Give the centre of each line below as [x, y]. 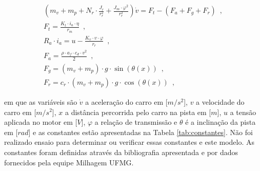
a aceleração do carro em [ [126, 101]
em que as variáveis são [41, 101]
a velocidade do [220, 101]
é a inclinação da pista [221, 122]
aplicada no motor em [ [41, 122]
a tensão [243, 112]
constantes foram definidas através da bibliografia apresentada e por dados [121, 152]
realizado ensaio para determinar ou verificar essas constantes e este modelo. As [129, 142]
